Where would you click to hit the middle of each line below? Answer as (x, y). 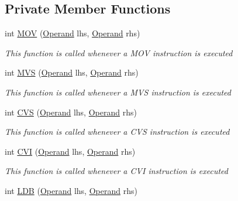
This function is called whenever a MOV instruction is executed (119, 52)
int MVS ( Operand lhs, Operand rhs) (72, 72)
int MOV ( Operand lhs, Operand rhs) (73, 33)
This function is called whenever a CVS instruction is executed (117, 132)
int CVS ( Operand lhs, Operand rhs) (71, 112)
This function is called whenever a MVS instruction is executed (118, 92)
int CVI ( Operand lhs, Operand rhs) (70, 151)
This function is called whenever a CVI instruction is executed (116, 171)
